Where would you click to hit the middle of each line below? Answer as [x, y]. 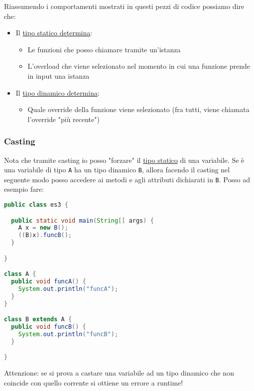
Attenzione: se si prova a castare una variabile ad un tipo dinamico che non [119, 373]
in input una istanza [59, 75]
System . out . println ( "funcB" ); [68, 334]
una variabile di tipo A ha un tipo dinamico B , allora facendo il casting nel [117, 170]
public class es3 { [36, 205]
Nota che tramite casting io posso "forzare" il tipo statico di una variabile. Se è [124, 160]
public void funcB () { [49, 327]
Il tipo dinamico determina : [58, 92]
